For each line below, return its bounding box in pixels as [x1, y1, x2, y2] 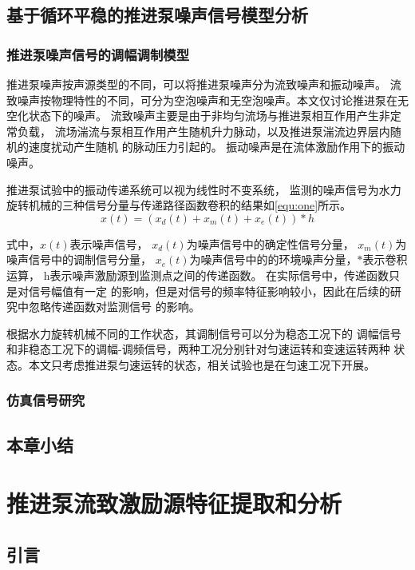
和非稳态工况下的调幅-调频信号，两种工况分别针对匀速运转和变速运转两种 [6, 341, 390, 357]
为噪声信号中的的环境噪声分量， [189, 251, 358, 268]
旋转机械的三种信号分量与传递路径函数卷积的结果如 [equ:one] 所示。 [6, 197, 352, 213]
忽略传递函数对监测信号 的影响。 [28, 298, 200, 315]
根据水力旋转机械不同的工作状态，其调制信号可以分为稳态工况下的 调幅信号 [6, 325, 401, 341]
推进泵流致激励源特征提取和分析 [6, 487, 342, 520]
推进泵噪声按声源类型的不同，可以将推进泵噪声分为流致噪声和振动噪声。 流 [6, 76, 401, 92]
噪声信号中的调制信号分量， [6, 251, 152, 268]
